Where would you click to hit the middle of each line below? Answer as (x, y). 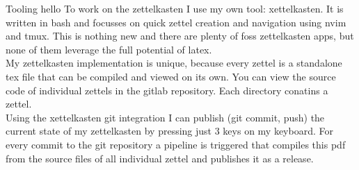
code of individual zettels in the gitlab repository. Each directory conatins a (167, 90)
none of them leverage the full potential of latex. (109, 49)
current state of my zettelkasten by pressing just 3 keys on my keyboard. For (169, 131)
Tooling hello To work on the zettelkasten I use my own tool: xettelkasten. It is (175, 8)
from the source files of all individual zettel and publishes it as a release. (160, 158)
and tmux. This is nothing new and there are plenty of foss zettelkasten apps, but (180, 36)
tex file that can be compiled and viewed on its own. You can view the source (171, 76)
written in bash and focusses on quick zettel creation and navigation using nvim (176, 22)
